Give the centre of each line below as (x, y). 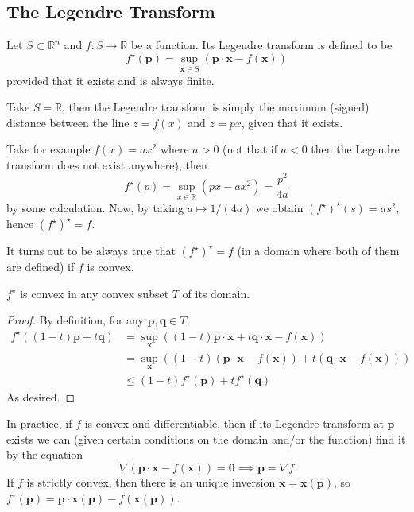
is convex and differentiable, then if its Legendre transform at (234, 423)
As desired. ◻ (41, 396)
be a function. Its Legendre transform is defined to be (261, 45)
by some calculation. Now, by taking (95, 208)
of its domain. (216, 293)
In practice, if (39, 423)
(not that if (250, 149)
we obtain (279, 208)
